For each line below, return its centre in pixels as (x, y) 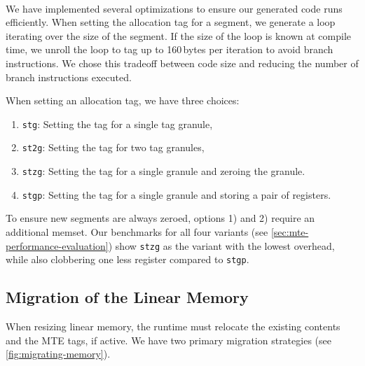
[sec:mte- (290, 231)
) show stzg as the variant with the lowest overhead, (221, 245)
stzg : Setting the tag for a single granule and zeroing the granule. (164, 171)
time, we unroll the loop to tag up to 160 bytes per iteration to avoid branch (170, 49)
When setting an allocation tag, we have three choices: (123, 100)
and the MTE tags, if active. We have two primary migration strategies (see (168, 340)
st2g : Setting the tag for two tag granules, (113, 147)
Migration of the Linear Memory (127, 297)
